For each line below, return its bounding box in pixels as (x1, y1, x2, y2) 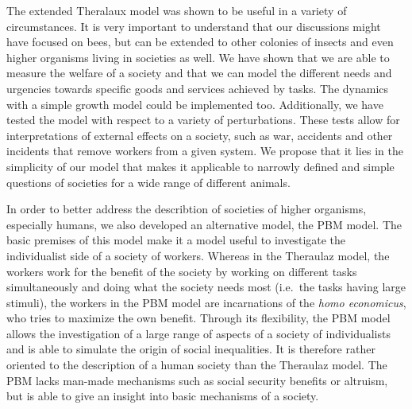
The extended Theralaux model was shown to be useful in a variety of (6, 2, 347, 18)
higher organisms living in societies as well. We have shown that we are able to (6, 49, 390, 65)
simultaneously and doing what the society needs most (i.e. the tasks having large (6, 279, 406, 295)
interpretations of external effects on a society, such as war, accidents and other (6, 127, 393, 143)
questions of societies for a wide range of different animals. (6, 173, 291, 190)
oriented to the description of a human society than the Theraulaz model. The (6, 356, 387, 373)
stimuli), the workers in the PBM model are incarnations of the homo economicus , (6, 294, 406, 310)
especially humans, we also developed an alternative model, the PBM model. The (6, 216, 402, 232)
